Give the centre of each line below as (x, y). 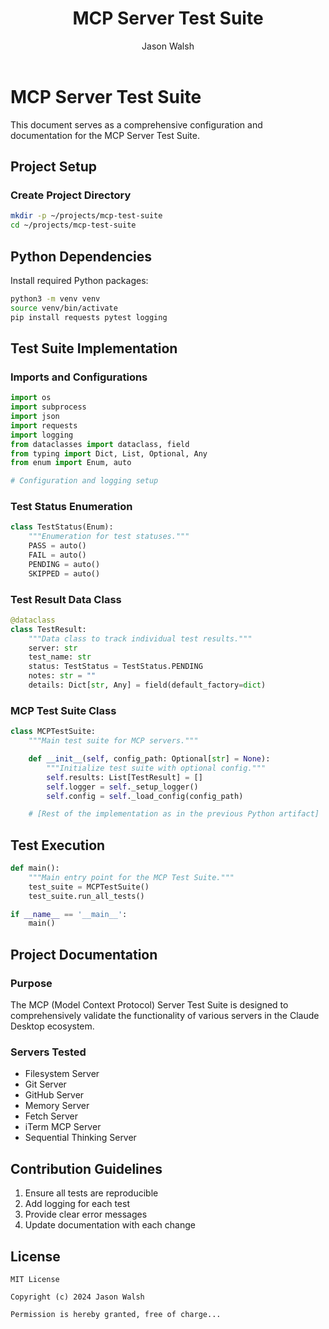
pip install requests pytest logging (89, 317)
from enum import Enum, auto (71, 463)
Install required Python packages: (79, 280)
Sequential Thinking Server (80, 1138)
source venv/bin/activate (64, 308)
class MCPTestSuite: (53, 732)
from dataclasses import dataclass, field (100, 444)
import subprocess (48, 407)
